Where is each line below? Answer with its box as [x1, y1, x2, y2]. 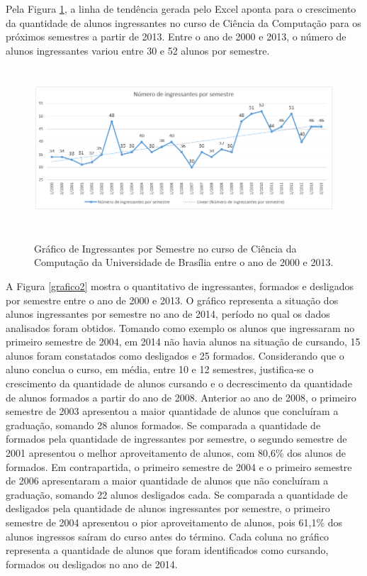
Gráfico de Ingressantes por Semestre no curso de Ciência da [34, 240, 297, 255]
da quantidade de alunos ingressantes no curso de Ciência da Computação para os [6, 15, 361, 30]
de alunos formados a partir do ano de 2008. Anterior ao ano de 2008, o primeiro [6, 389, 356, 404]
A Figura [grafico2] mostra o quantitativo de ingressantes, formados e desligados [6, 278, 354, 293]
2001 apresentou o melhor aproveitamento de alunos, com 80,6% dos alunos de [6, 445, 346, 460]
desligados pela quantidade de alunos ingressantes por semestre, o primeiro [6, 501, 330, 516]
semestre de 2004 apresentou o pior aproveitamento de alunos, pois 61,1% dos [6, 515, 343, 530]
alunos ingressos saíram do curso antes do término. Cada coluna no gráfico [6, 528, 329, 543]
